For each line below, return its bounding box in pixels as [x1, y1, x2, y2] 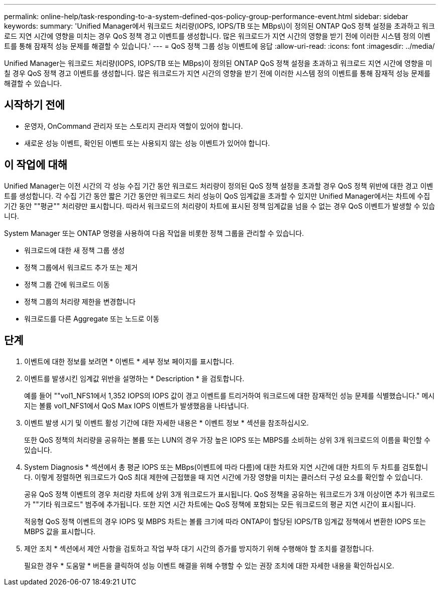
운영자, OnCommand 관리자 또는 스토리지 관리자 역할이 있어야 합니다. [24, 121, 243, 130]
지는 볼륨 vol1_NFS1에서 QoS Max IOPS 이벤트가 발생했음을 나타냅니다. [24, 401, 249, 410]
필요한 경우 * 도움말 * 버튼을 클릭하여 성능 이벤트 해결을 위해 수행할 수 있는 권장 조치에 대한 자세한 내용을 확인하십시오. [24, 561, 394, 570]
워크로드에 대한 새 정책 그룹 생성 [24, 245, 125, 255]
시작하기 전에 [4, 99, 65, 112]
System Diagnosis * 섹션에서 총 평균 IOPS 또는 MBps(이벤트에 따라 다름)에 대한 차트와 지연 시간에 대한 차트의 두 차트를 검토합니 [24, 462, 428, 471]
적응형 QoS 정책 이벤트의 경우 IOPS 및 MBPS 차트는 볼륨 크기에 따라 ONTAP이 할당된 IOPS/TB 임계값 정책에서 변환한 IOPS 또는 [24, 517, 426, 526]
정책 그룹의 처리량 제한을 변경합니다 [24, 297, 136, 306]
